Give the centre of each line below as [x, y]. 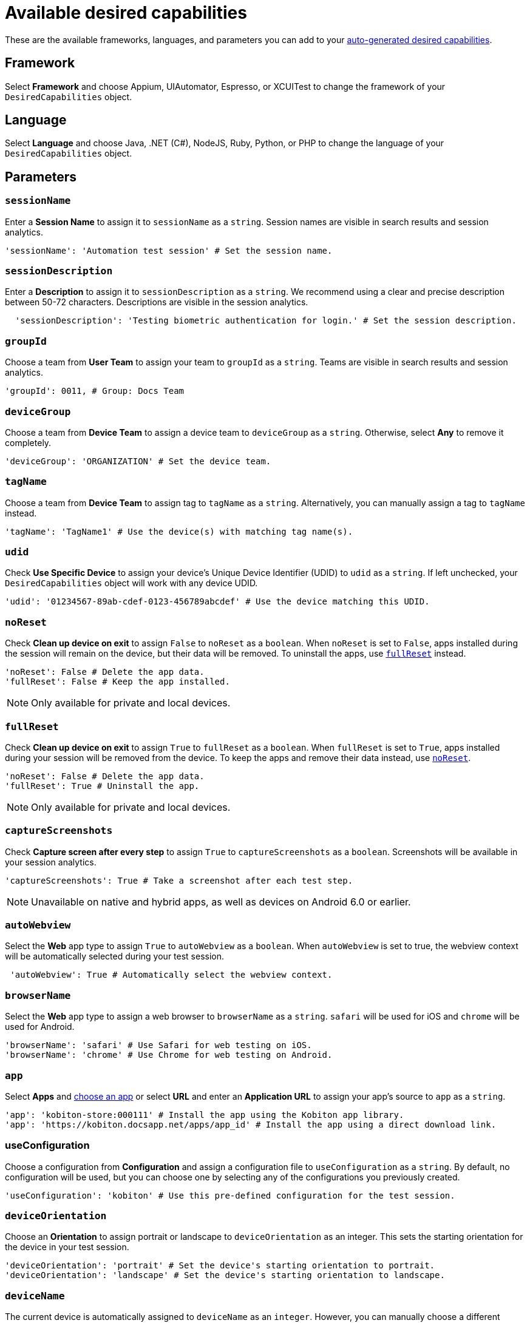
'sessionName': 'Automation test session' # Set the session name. [169, 250]
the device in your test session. [67, 1247]
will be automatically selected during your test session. [115, 956]
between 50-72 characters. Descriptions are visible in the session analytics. [157, 302]
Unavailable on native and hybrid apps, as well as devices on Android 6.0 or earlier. [221, 902]
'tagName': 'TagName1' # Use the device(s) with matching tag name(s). [179, 531]
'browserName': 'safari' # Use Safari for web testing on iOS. [158, 1045]
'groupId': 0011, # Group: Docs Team [95, 391]
